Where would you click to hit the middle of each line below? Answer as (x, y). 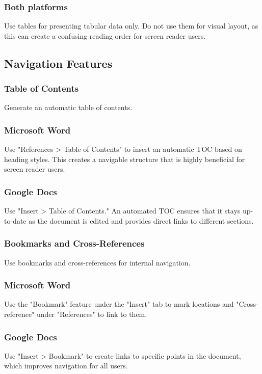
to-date (15, 220)
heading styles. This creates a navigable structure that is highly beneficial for (125, 159)
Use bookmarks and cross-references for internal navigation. (97, 262)
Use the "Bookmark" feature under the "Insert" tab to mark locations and (119, 304)
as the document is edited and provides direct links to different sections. (141, 220)
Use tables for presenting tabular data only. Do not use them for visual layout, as (131, 26)
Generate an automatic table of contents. (68, 107)
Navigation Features (58, 63)
